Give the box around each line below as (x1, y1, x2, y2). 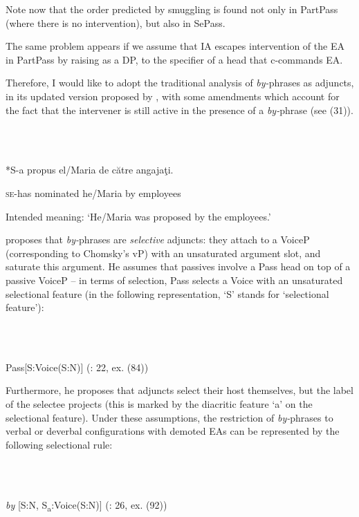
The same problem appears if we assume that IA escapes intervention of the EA (6, 39, 344, 53)
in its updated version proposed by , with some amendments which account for (6, 88, 340, 103)
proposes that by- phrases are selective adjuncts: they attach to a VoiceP (6, 232, 310, 247)
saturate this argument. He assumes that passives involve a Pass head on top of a (6, 259, 351, 274)
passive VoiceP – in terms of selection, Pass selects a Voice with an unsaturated (6, 272, 343, 287)
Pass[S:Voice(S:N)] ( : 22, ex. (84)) (6, 359, 149, 374)
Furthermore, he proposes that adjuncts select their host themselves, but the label (6, 383, 353, 397)
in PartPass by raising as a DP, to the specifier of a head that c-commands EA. (6, 52, 343, 66)
